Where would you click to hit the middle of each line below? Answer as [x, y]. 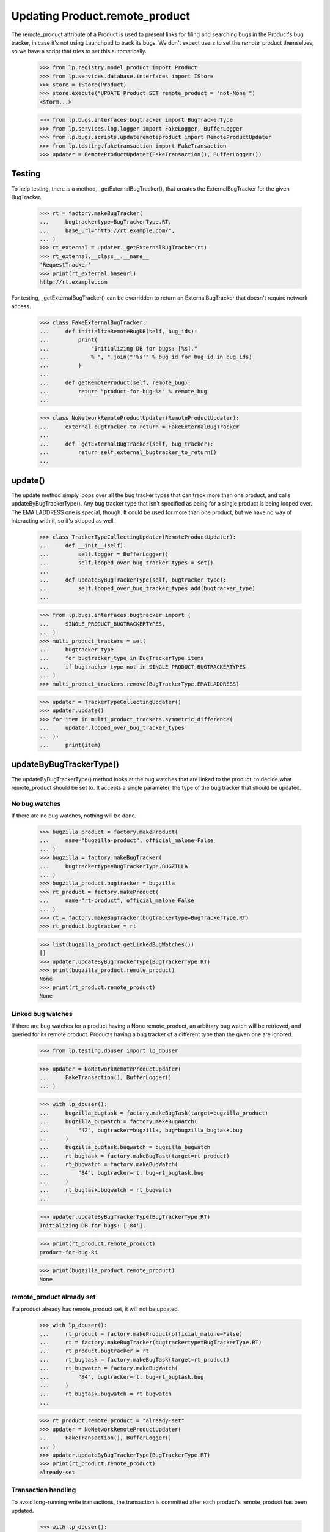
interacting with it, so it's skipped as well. [63, 521]
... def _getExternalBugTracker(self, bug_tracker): [127, 444]
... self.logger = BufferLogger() [104, 554]
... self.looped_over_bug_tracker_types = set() [127, 563]
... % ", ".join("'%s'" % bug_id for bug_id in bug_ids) [146, 357]
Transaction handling [44, 1490]
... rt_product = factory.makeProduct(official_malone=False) [141, 1334]
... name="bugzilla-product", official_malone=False [127, 840]
